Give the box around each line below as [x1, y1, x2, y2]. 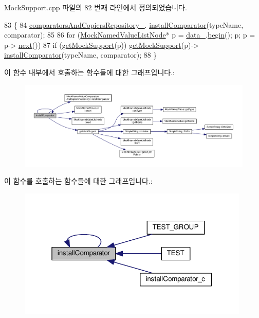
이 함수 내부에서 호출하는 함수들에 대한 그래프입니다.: [4, 66, 175, 77]
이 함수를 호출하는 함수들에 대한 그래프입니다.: [4, 175, 153, 186]
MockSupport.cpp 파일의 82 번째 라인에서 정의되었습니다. [4, 2, 187, 12]
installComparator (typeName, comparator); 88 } [4, 49, 157, 60]
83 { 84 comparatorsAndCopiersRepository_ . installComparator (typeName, [4, 19, 244, 30]
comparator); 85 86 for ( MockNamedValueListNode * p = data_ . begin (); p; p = [4, 29, 255, 40]
